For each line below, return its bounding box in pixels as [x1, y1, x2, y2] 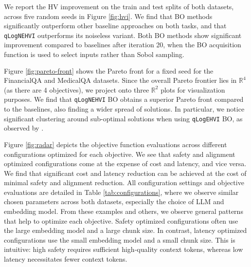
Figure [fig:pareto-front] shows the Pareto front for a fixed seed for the [4, 65, 214, 76]
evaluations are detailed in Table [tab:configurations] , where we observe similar [4, 187, 239, 197]
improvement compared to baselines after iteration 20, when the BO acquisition [4, 39, 241, 50]
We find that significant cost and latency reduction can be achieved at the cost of [4, 168, 247, 178]
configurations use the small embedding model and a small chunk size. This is [4, 234, 235, 245]
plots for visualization [161, 84, 225, 95]
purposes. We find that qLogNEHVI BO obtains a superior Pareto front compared [4, 94, 244, 104]
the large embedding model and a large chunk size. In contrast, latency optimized [4, 225, 247, 235]
